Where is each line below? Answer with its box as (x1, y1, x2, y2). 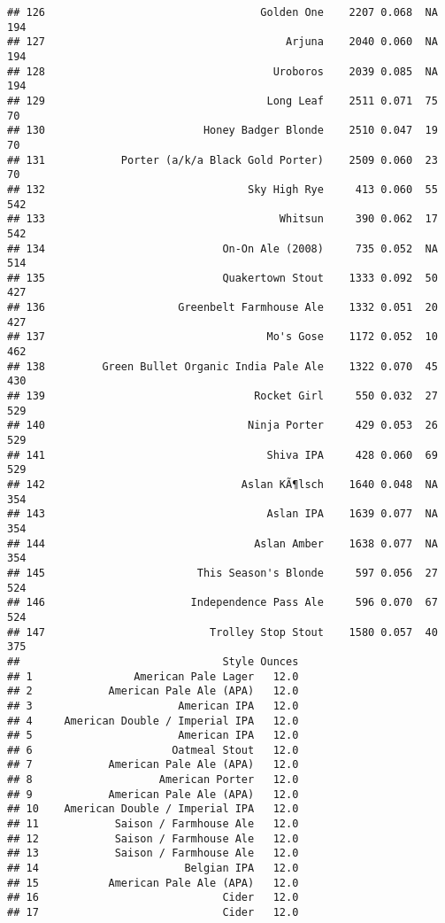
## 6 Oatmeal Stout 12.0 (7, 743, 299, 756)
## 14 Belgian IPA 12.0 (7, 862, 299, 875)
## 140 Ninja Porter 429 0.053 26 (7, 419, 438, 432)
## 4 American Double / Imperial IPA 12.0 (7, 714, 299, 727)
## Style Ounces (7, 655, 299, 668)
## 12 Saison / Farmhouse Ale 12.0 (7, 832, 299, 845)
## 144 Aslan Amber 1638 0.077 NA (7, 537, 438, 550)
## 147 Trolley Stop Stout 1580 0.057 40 (7, 625, 438, 639)
